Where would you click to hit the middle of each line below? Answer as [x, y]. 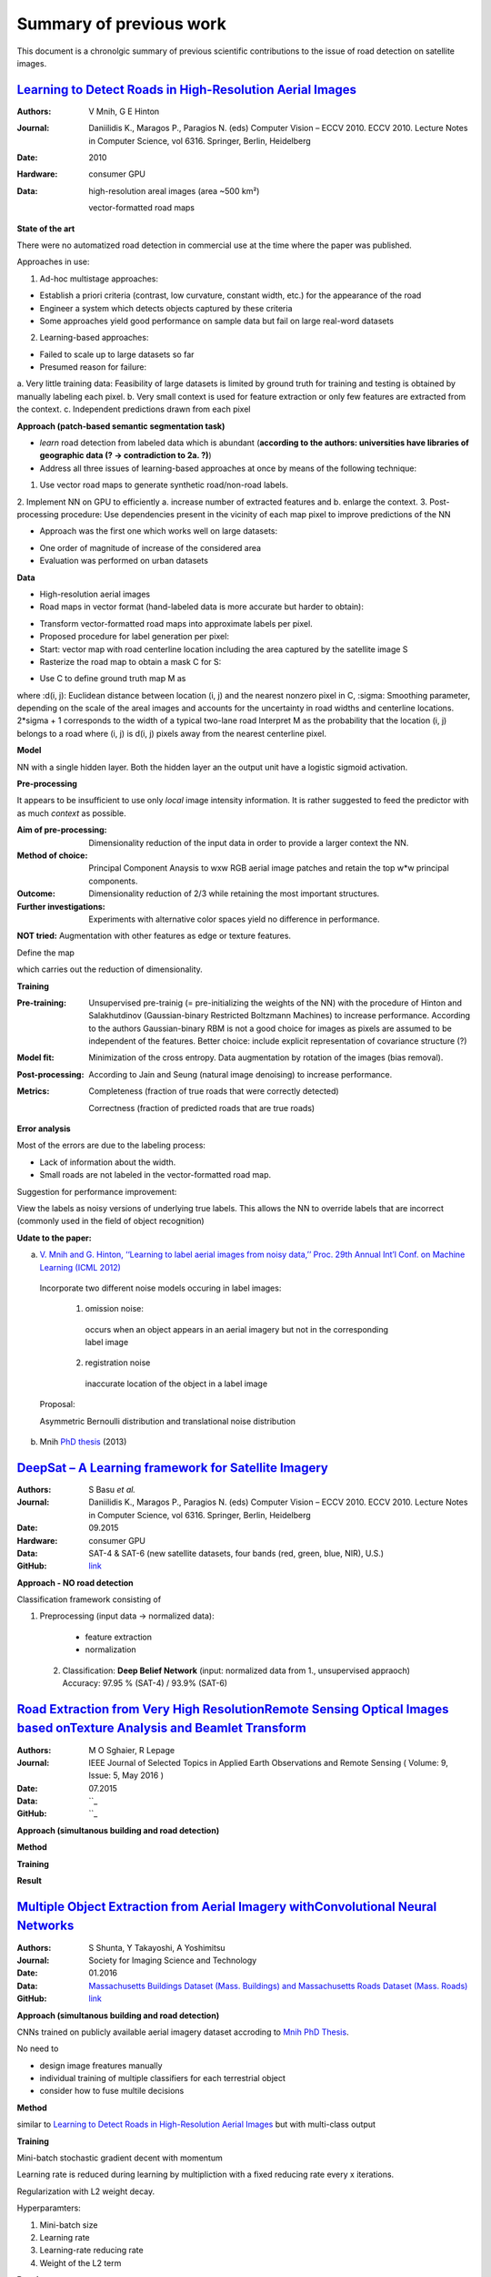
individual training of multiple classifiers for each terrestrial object [163, 2078]
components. [113, 881]
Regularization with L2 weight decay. [86, 2191]
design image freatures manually [101, 2065]
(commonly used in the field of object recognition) [110, 1221]
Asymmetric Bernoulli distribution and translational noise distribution [167, 1421]
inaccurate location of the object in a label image [176, 1384]
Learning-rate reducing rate [92, 2251]
